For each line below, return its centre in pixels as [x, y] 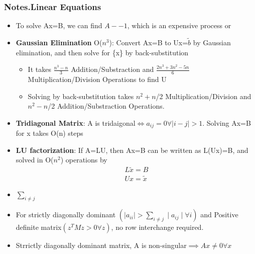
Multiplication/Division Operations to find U [97, 79]
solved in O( [35, 160]
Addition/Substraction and [112, 69]
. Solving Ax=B [227, 122]
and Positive [219, 215]
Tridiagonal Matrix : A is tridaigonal [76, 122]
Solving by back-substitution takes [81, 96]
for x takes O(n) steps [49, 133]
